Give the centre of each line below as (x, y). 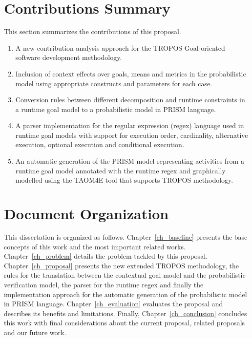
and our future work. (35, 332)
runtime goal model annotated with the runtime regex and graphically (120, 170)
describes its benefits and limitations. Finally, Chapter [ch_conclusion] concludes (126, 313)
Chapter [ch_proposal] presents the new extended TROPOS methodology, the (122, 265)
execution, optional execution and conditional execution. (100, 144)
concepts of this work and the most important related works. (95, 246)
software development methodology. (69, 57)
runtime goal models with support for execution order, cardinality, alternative (132, 135)
